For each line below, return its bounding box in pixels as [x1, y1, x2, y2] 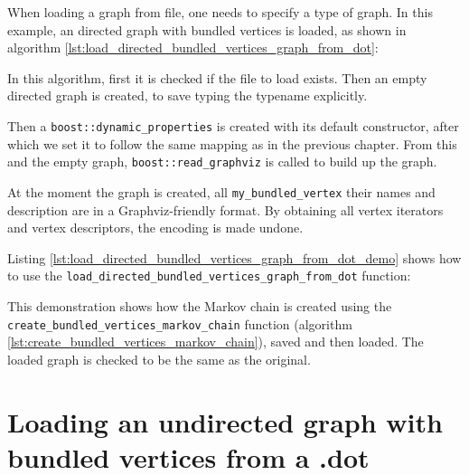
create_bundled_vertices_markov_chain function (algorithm [7, 314, 352, 333]
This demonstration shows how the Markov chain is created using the [7, 296, 392, 315]
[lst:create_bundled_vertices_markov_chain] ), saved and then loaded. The [7, 332, 424, 351]
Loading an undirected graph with [7, 403, 443, 440]
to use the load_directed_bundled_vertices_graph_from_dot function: [7, 266, 411, 285]
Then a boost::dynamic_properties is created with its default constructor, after [7, 116, 459, 135]
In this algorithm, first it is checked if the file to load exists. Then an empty [7, 68, 427, 87]
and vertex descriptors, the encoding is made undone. [7, 218, 304, 237]
